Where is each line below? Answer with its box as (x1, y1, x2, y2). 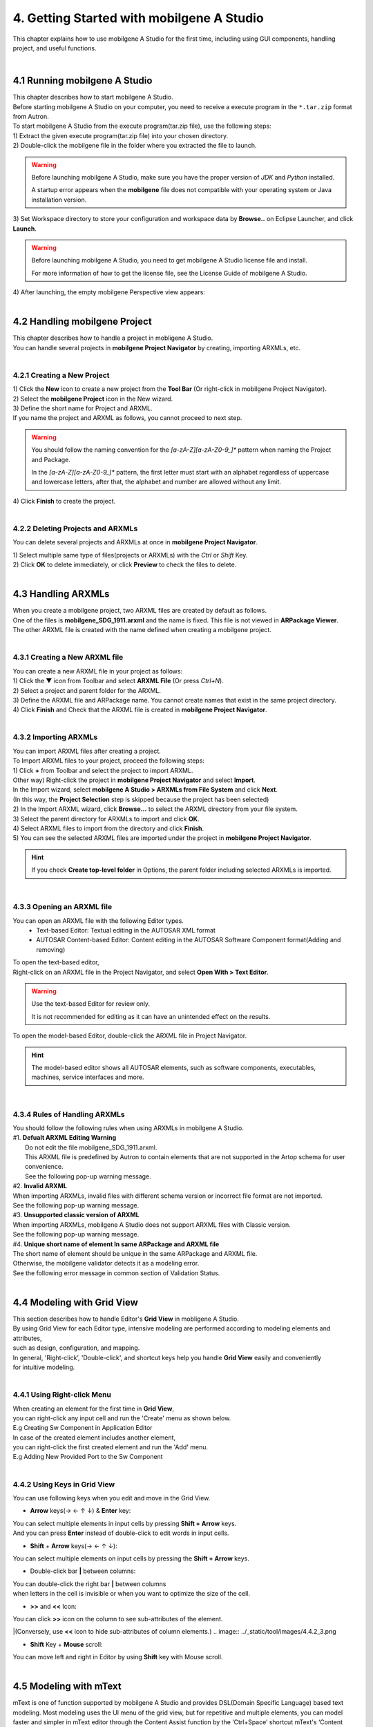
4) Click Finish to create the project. (12, 497, 116, 505)
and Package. (31, 455, 70, 464)
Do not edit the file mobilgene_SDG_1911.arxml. (25, 1143, 157, 1152)
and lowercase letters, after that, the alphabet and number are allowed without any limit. (31, 477, 281, 486)
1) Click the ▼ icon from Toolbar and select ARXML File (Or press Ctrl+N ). (12, 677, 224, 685)
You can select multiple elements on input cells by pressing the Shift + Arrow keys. (12, 1554, 250, 1563)
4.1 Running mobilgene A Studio (12, 75, 153, 86)
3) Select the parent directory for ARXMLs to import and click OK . (12, 814, 200, 823)
